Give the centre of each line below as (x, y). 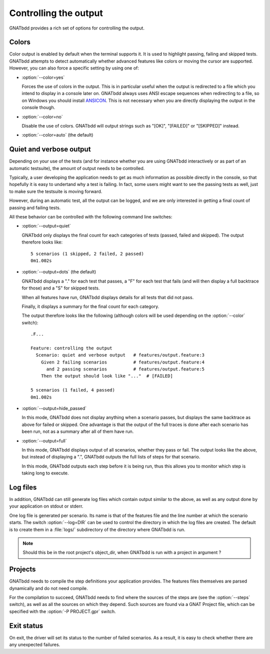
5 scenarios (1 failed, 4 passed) (73, 390)
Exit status (26, 626)
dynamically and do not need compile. (48, 588)
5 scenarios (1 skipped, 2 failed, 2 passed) (87, 253)
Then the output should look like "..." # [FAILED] (107, 376)
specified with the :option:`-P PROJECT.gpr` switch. (62, 611)
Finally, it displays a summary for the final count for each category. (90, 306)
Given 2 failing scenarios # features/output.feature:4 (123, 362)
